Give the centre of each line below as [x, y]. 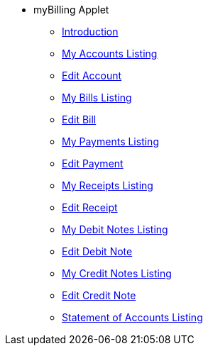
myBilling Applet [71, 10]
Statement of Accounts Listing [132, 317]
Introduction [90, 32]
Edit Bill [79, 119]
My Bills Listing [97, 97]
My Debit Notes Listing [115, 229]
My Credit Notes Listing [117, 273]
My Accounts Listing [110, 54]
